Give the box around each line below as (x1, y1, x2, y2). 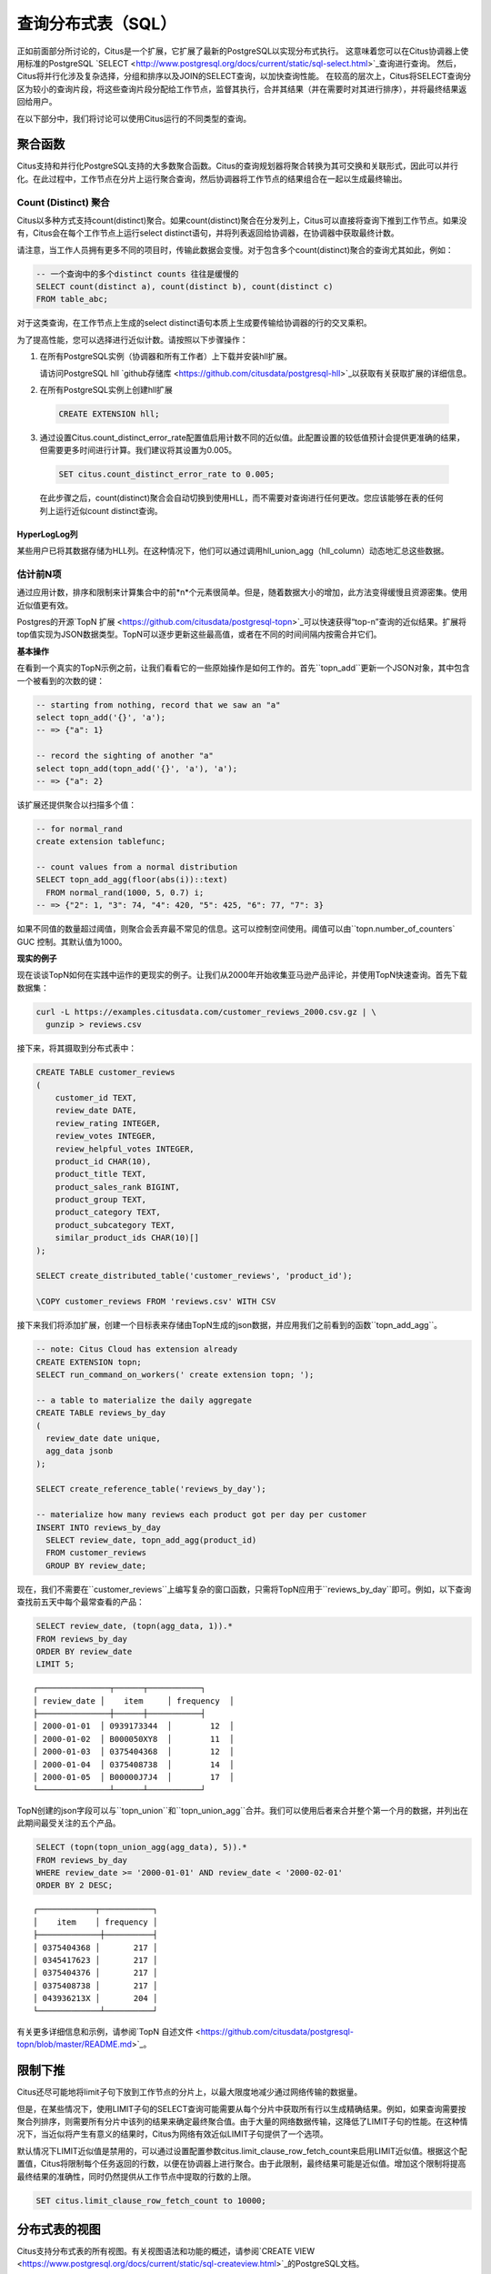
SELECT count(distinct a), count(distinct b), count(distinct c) (35, 282, 334, 292)
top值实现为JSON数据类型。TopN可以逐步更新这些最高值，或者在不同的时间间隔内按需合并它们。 (16, 629, 382, 640)
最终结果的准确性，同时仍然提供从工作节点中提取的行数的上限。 (16, 2170, 256, 2182)
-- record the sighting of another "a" (35, 750, 214, 761)
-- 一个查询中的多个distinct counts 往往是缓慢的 (35, 268, 239, 279)
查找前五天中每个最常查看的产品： (16, 1596, 145, 1607)
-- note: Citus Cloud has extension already (35, 1344, 238, 1354)
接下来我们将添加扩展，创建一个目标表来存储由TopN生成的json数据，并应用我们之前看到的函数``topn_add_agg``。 (16, 1320, 443, 1331)
